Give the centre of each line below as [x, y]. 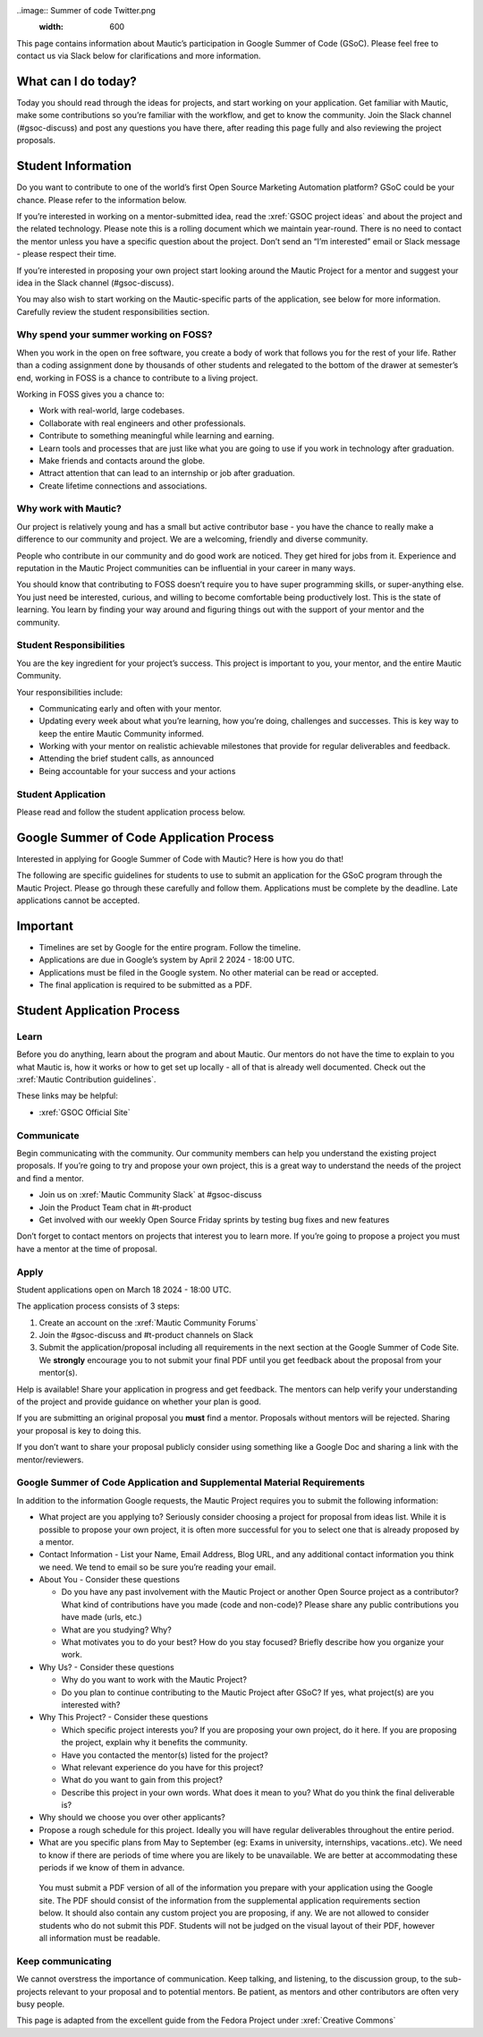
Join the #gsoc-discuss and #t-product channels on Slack [146, 1335]
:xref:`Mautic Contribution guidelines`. [86, 1079]
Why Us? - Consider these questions [106, 1667]
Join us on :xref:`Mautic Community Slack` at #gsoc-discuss [151, 1195]
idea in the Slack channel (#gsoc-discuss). [95, 283]
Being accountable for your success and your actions [137, 771]
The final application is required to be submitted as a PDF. [145, 985]
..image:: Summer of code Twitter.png [86, 10]
